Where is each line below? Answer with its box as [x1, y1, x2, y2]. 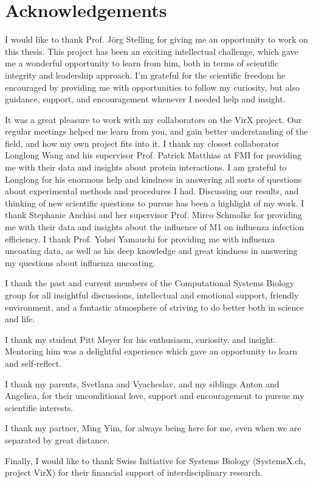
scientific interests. [5, 401, 74, 414]
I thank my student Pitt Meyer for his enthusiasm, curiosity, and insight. [5, 333, 277, 345]
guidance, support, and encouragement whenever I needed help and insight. [5, 93, 286, 105]
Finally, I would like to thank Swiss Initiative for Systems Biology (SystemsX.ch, [5, 454, 306, 467]
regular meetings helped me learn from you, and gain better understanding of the [5, 125, 308, 138]
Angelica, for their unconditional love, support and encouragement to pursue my [5, 389, 304, 402]
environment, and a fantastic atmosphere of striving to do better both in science [5, 300, 304, 313]
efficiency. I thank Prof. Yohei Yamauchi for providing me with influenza [5, 232, 275, 245]
